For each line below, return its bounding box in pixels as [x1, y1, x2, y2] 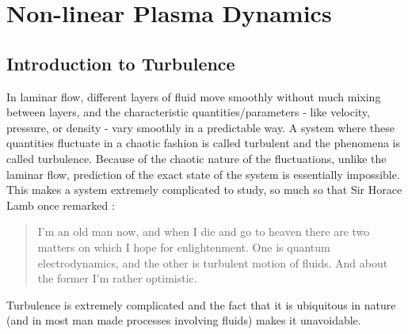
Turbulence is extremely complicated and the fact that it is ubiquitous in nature [6, 296, 396, 313]
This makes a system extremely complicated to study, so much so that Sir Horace [6, 181, 402, 198]
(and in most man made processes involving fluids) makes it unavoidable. [6, 312, 361, 328]
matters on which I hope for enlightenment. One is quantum [37, 238, 330, 255]
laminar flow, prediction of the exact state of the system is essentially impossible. [6, 165, 400, 182]
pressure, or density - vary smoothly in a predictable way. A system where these [6, 119, 395, 135]
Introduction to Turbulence [6, 51, 235, 75]
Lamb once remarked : [6, 196, 115, 213]
